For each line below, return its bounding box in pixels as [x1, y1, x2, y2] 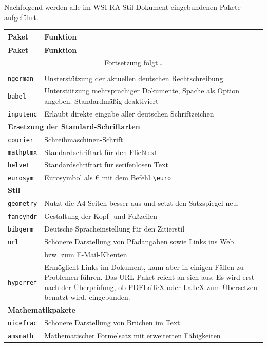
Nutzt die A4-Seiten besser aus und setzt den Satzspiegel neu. [44, 198, 239, 208]
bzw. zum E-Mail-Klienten [44, 248, 127, 259]
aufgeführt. [4, 11, 39, 22]
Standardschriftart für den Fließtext [44, 146, 158, 157]
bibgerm [8, 225, 34, 233]
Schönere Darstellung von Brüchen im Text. [44, 317, 182, 327]
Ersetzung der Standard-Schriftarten [8, 121, 140, 131]
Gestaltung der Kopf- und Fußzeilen [44, 210, 158, 221]
